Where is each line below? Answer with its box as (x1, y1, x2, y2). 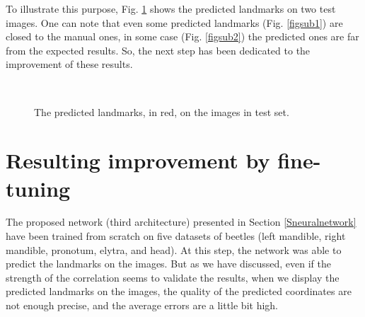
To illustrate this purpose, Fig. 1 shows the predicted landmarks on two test (6, 1, 336, 16)
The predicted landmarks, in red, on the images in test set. (34, 104, 289, 119)
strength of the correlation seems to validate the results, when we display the (6, 270, 340, 284)
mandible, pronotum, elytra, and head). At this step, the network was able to (6, 242, 342, 257)
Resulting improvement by (6, 146, 270, 175)
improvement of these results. (6, 57, 133, 71)
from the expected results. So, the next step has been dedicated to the (6, 42, 311, 57)
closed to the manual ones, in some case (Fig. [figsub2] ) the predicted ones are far (6, 29, 359, 44)
